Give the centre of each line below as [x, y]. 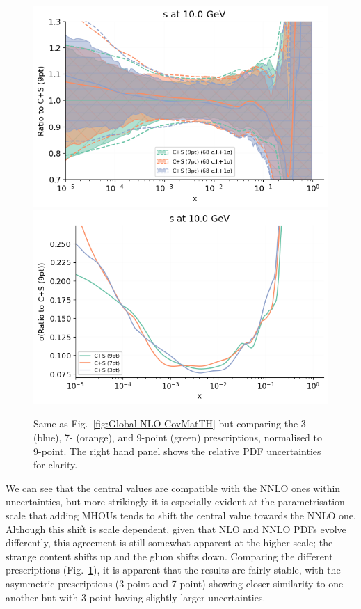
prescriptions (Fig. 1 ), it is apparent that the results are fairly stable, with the [173, 570]
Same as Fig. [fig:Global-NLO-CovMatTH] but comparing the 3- [171, 424]
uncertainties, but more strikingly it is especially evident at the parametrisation [175, 501]
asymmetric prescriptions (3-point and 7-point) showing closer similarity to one [175, 583]
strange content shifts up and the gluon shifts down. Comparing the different [169, 556]
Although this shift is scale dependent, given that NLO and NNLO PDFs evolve [176, 529]
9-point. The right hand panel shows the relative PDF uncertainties [177, 451]
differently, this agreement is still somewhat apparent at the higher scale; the [169, 543]
